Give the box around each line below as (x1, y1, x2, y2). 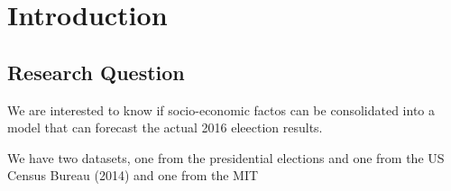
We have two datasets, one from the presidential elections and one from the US (7, 148, 445, 167)
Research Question (7, 58, 185, 86)
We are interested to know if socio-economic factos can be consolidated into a (7, 100, 435, 119)
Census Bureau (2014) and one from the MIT (7, 166, 259, 185)
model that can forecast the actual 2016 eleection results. (7, 118, 323, 137)
